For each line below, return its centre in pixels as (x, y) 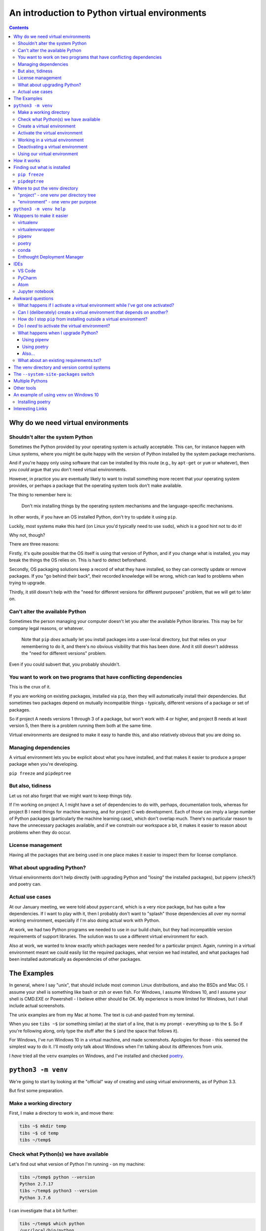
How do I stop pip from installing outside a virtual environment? (83, 319)
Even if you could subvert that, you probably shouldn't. (65, 664)
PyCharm (27, 278)
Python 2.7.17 (36, 1184)
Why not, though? (27, 535)
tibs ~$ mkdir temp (43, 1126)
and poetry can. (25, 884)
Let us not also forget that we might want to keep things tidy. (71, 796)
